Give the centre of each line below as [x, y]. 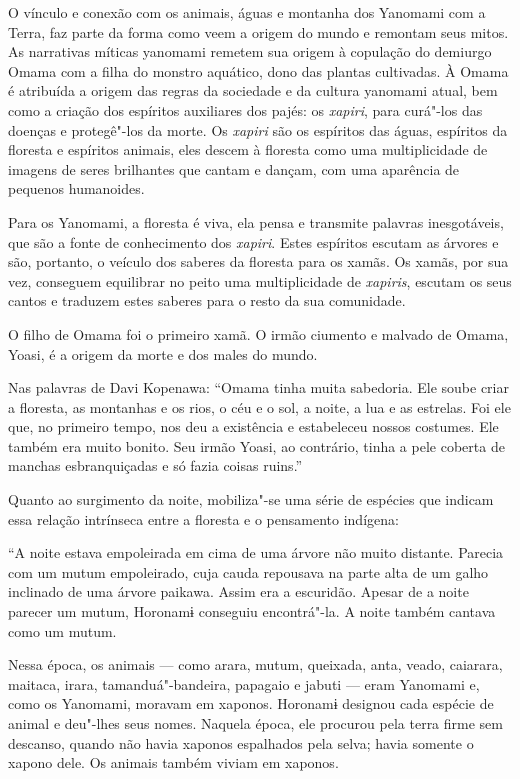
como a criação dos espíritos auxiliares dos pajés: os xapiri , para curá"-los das [245, 109]
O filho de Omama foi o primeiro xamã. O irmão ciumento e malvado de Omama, [258, 333]
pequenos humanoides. [76, 188]
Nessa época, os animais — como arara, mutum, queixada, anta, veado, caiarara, [255, 664]
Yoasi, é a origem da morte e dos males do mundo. [163, 353]
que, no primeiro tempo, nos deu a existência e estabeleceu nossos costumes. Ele [253, 426]
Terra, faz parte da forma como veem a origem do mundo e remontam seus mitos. [258, 31]
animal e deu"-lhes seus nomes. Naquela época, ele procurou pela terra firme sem [255, 723]
